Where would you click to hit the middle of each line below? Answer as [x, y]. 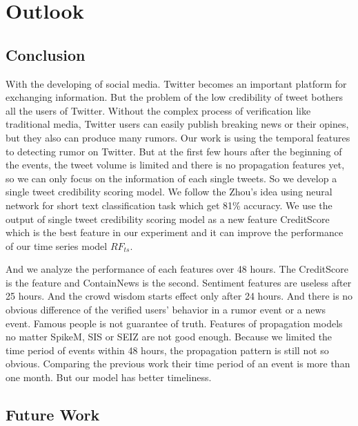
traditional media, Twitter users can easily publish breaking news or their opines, [177, 124]
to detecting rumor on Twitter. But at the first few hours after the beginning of [174, 151]
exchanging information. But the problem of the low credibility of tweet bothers [174, 97]
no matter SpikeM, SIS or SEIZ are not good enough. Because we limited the [169, 337]
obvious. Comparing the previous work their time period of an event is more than [178, 364]
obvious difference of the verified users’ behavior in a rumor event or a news [166, 310]
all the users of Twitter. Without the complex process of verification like [158, 110]
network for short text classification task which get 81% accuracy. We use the [169, 205]
